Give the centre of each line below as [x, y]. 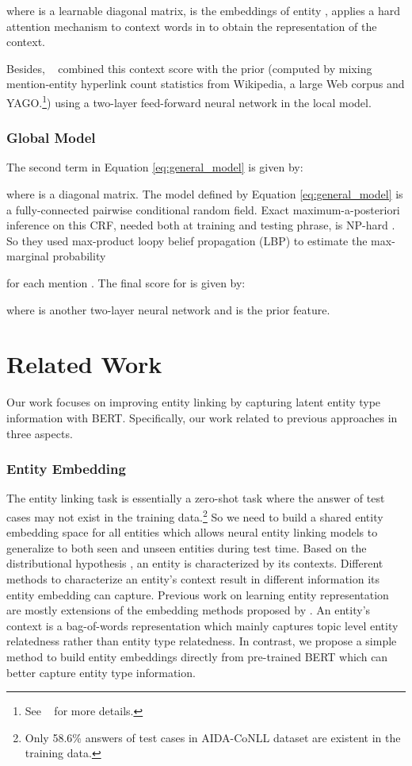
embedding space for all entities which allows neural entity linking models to [192, 532]
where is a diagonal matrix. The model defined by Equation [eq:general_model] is [205, 194]
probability [79, 256]
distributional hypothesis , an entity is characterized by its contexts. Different [195, 563]
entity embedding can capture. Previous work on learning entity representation [198, 594]
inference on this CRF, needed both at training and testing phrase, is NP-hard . [201, 225]
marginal [28, 256]
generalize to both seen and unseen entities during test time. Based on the [187, 547]
